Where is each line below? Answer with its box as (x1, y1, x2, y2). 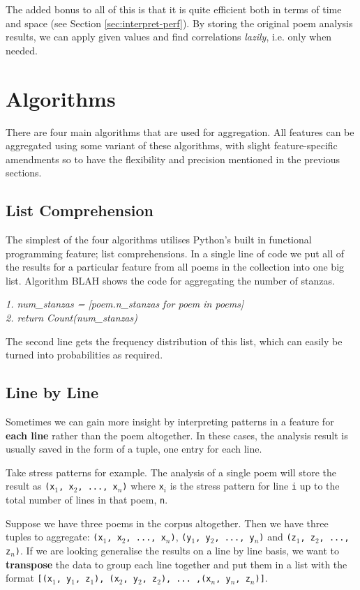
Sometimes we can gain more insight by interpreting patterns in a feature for (6, 414, 334, 429)
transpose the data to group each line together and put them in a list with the (6, 557, 347, 571)
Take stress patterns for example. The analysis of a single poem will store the (6, 464, 336, 479)
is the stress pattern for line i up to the (170, 478, 340, 493)
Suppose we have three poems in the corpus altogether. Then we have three (6, 515, 329, 530)
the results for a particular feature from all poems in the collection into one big (6, 259, 345, 274)
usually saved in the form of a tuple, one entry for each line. (6, 441, 262, 456)
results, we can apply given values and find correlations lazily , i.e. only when (6, 29, 332, 44)
